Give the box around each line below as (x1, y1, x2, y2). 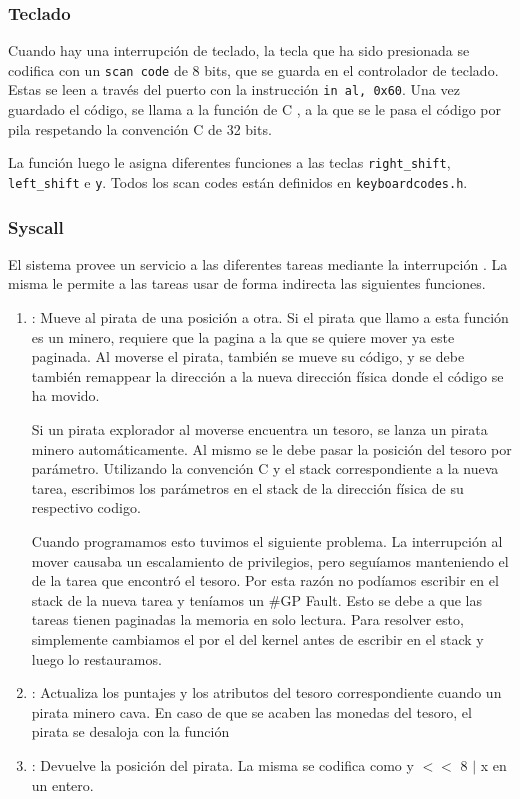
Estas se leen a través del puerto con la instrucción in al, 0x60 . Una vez (8, 79, 460, 100)
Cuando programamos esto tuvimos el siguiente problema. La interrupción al (31, 530, 503, 551)
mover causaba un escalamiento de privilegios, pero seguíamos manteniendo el (31, 550, 509, 571)
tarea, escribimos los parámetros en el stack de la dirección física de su (31, 477, 464, 498)
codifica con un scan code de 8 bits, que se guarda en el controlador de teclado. (8, 59, 499, 80)
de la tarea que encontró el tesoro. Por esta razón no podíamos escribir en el (31, 570, 499, 591)
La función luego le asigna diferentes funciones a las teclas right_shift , (8, 152, 451, 173)
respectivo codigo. (31, 497, 141, 518)
